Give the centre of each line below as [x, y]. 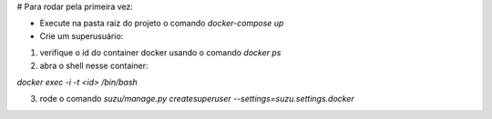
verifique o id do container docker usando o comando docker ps [160, 53]
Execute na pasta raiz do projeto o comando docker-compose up [162, 24]
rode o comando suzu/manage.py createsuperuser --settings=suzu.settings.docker [197, 99]
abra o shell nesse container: [94, 65]
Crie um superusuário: [82, 35]
